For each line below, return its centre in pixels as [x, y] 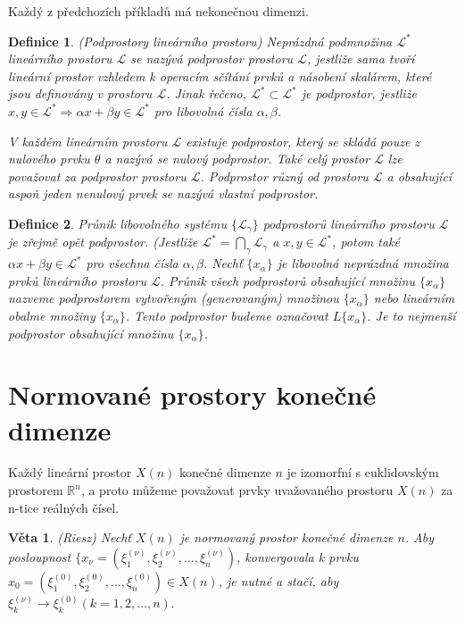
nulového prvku [49, 159]
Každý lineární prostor [70, 472]
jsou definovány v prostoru [80, 93]
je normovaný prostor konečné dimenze [286, 537]
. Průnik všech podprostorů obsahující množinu [287, 280]
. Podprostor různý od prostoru [284, 176]
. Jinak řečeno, [207, 93]
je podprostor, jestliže [359, 93]
